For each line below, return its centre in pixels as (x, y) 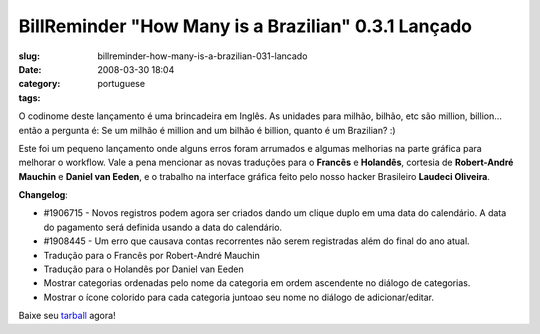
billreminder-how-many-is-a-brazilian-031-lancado (202, 56)
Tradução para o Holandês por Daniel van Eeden (143, 269)
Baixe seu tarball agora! (67, 316)
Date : (30, 69)
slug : (29, 56)
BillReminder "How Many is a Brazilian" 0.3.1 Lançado (245, 26)
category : (39, 84)
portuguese (121, 84)
